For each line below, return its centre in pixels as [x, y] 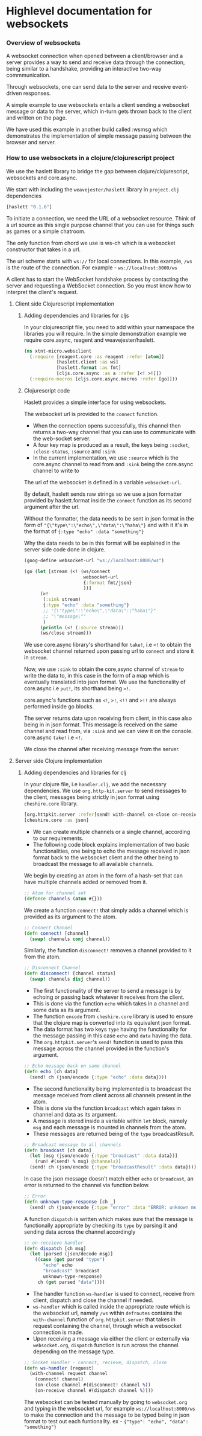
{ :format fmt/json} [108, 583]
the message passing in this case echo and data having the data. [112, 1036]
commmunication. [29, 75]
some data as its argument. [66, 1010]
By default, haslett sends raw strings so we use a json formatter [103, 494]
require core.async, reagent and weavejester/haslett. [89, 340]
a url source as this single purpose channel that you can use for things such [100, 225]
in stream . [36, 658]
